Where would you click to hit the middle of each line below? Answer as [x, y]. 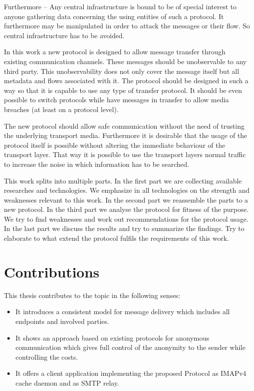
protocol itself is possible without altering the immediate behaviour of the [115, 145]
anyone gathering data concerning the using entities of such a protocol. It [114, 16]
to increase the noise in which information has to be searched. [97, 164]
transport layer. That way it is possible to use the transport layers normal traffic [125, 154]
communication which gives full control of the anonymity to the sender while [130, 347]
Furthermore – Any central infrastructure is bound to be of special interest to [120, 6]
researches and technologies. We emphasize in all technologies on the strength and [127, 190]
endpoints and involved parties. [62, 321]
